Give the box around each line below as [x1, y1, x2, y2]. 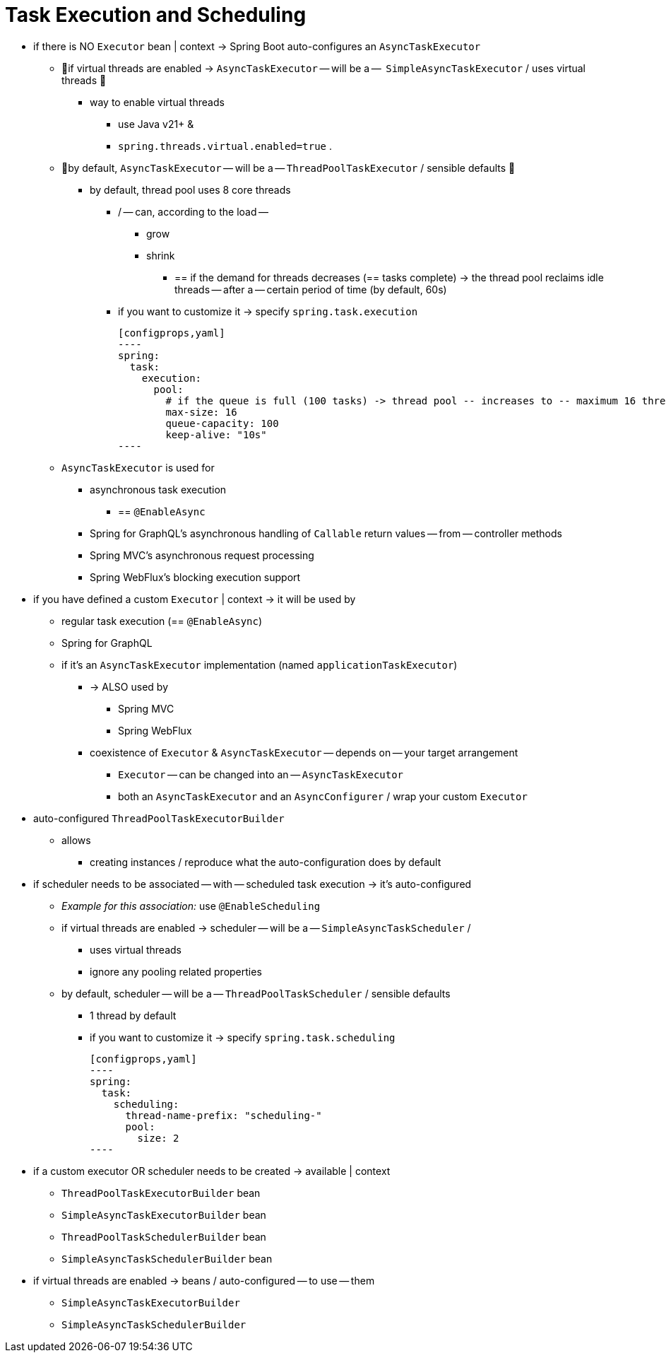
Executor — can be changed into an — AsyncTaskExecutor [118, 768, 404, 780]
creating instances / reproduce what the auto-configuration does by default [90, 855, 441, 868]
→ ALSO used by [90, 680, 169, 693]
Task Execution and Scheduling [5, 3, 307, 27]
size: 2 [137, 1132, 179, 1144]
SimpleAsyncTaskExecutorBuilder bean [61, 1208, 266, 1221]
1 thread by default [90, 1009, 177, 1022]
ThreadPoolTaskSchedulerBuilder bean [61, 1230, 266, 1243]
